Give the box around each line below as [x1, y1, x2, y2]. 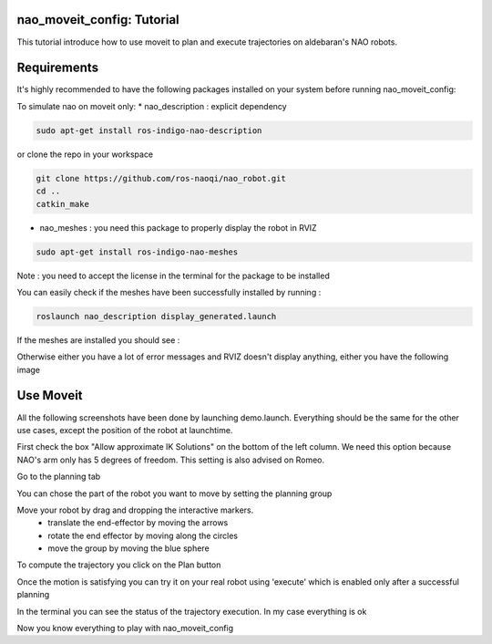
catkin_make [36, 199, 90, 209]
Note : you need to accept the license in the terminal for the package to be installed [16, 270, 330, 281]
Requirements [16, 60, 99, 76]
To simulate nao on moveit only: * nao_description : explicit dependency [16, 100, 287, 111]
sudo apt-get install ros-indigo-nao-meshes [36, 246, 239, 257]
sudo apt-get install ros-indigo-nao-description [36, 125, 262, 136]
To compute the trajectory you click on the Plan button [16, 559, 221, 570]
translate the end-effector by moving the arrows [47, 517, 229, 528]
